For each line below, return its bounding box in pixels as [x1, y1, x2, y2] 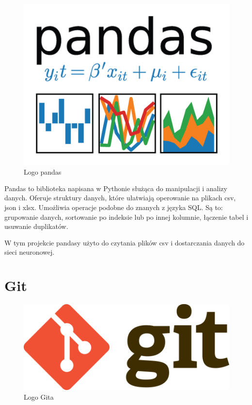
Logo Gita [24, 391, 54, 402]
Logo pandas [24, 167, 62, 177]
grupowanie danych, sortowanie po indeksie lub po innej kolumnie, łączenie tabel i [4, 211, 249, 222]
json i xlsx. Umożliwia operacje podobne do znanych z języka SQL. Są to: [4, 202, 223, 212]
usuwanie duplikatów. [4, 221, 68, 231]
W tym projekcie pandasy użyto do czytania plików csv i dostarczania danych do [4, 237, 245, 247]
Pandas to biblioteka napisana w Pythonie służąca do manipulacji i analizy [4, 183, 227, 193]
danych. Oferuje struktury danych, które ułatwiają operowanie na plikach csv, [4, 193, 236, 203]
